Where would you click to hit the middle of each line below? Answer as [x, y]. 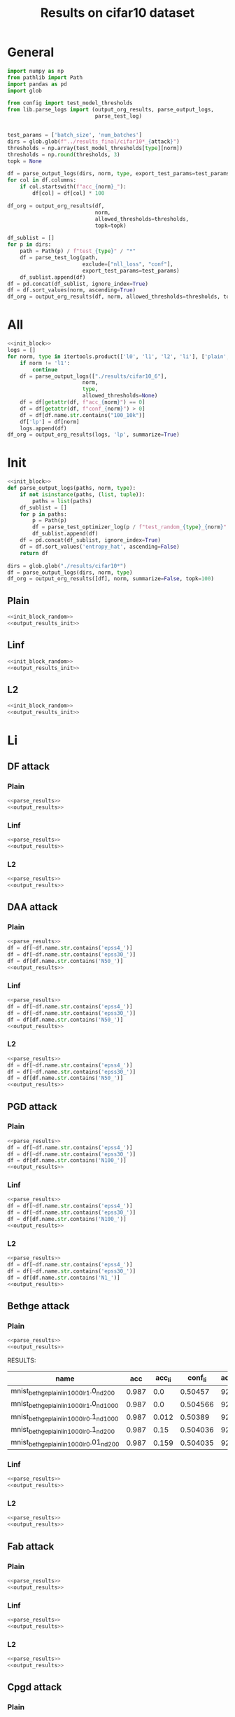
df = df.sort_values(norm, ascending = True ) [72, 290]
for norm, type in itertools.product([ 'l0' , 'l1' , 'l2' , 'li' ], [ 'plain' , [119, 356]
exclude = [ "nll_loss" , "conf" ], [128, 264]
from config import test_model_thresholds [70, 103]
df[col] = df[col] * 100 [69, 193]
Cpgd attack [35, 1687]
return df [34, 553]
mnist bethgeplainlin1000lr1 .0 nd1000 [65, 1404]
